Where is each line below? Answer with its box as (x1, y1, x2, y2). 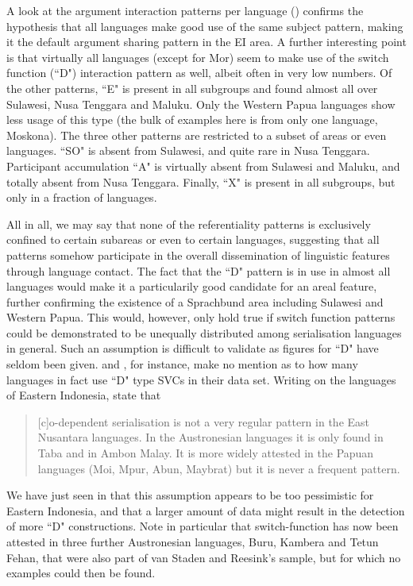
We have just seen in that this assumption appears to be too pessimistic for (6, 487, 374, 503)
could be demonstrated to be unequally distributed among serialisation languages (6, 324, 402, 341)
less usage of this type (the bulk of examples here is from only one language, (6, 111, 378, 128)
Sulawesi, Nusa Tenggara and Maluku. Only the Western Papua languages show (6, 95, 396, 112)
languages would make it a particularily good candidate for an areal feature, (6, 278, 377, 295)
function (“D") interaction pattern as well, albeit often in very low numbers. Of (6, 64, 392, 81)
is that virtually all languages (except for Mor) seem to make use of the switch (6, 48, 389, 65)
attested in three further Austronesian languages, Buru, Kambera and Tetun (6, 534, 379, 549)
